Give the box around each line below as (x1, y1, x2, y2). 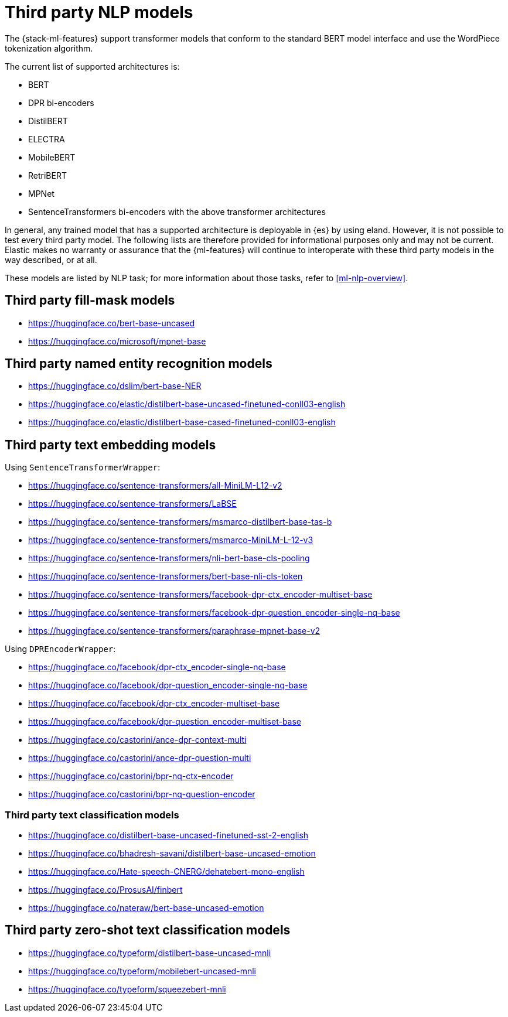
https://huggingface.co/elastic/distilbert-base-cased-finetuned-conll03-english (28, 417, 336, 428)
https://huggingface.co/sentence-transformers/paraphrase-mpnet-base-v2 (28, 626, 321, 636)
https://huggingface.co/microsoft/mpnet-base (28, 336, 206, 346)
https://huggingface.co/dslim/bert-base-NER (28, 381, 202, 391)
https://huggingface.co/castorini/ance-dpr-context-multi (28, 735, 247, 745)
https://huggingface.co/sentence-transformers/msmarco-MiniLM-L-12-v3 (28, 535, 313, 545)
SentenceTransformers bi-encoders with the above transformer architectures (28, 206, 326, 217)
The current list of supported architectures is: (5, 61, 180, 71)
